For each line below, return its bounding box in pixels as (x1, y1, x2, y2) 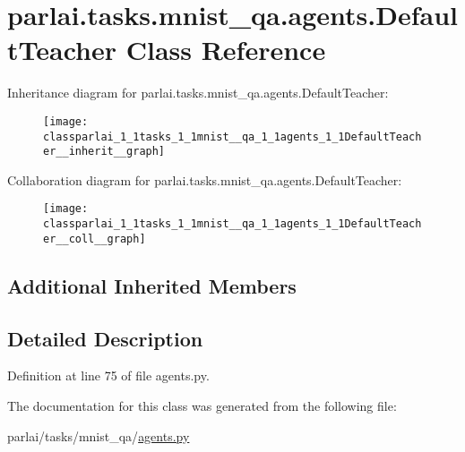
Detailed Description (7, 324, 203, 352)
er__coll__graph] (43, 232, 146, 245)
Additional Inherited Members (7, 271, 297, 299)
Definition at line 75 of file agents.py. (7, 366, 210, 385)
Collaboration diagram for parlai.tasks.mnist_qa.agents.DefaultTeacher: (7, 170, 402, 189)
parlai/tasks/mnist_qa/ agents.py (7, 426, 190, 445)
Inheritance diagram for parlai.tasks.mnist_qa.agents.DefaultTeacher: (7, 83, 389, 102)
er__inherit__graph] (43, 145, 166, 158)
